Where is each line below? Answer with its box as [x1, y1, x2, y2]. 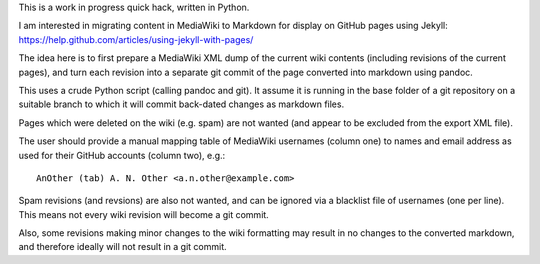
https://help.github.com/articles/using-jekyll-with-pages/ [18, 33, 254, 45]
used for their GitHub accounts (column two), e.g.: [18, 149, 226, 161]
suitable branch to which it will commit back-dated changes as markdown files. [18, 98, 345, 110]
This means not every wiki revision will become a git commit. [18, 208, 269, 220]
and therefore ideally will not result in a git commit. [18, 241, 227, 253]
